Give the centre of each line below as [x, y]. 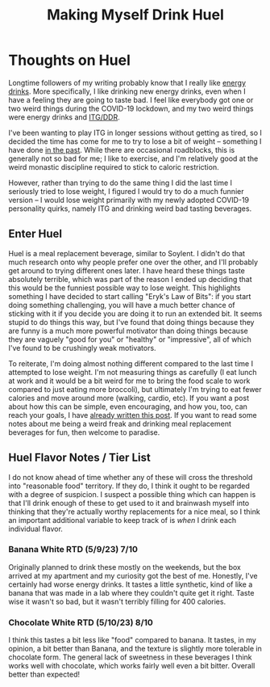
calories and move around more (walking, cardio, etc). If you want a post [129, 398]
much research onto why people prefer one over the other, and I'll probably [133, 262]
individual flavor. [35, 529]
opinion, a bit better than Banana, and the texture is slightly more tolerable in [135, 649]
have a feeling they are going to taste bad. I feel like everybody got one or [131, 99]
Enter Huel [35, 234]
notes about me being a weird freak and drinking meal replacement [120, 424]
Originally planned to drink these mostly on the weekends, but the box [125, 567]
